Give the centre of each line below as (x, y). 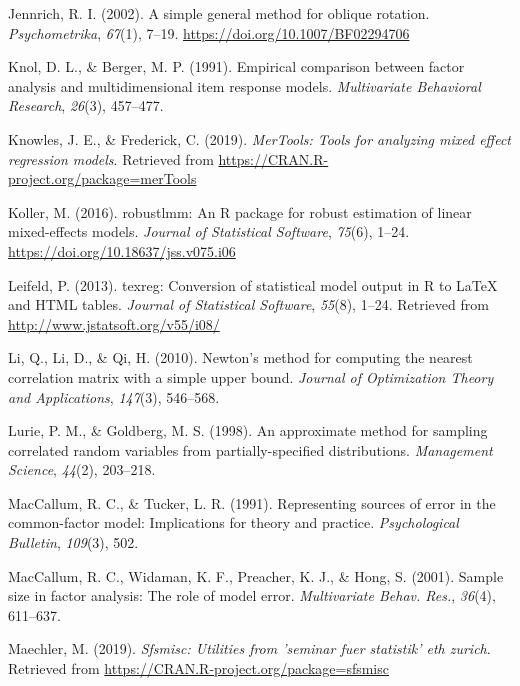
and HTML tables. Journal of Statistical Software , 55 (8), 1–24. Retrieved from (248, 304)
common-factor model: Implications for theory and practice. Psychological (233, 522)
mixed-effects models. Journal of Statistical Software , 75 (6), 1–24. (209, 231)
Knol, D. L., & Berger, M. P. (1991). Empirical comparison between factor (236, 66)
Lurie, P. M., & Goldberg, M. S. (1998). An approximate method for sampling (248, 430)
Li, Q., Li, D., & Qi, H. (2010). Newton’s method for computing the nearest (240, 357)
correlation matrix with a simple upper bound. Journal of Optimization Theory (251, 376)
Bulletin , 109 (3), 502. (73, 542)
